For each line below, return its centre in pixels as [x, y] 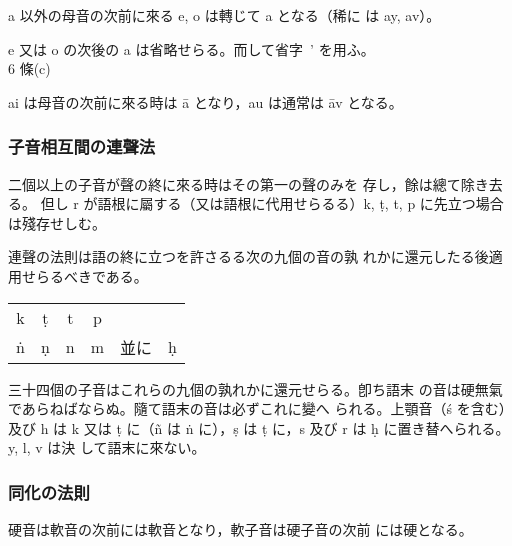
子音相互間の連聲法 [82, 146]
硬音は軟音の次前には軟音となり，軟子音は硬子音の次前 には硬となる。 [240, 529]
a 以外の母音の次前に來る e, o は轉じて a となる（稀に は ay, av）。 [224, 15]
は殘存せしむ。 [57, 222]
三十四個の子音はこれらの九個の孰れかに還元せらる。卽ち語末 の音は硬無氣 [255, 388]
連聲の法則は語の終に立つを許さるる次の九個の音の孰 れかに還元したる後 [248, 256]
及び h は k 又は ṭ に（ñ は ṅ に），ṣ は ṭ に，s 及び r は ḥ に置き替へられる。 [259, 427]
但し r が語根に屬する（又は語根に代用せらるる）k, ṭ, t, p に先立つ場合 [272, 203]
